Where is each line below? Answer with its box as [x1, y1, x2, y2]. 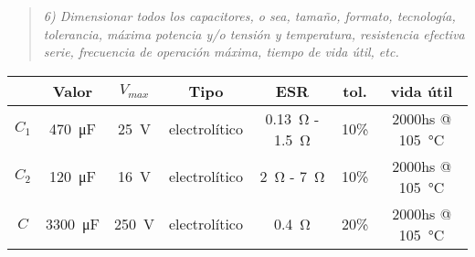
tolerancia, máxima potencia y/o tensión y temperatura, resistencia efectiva [43, 24, 465, 43]
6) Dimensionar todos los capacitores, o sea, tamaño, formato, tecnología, [43, 6, 456, 25]
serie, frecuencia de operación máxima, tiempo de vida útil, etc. [43, 42, 399, 61]
